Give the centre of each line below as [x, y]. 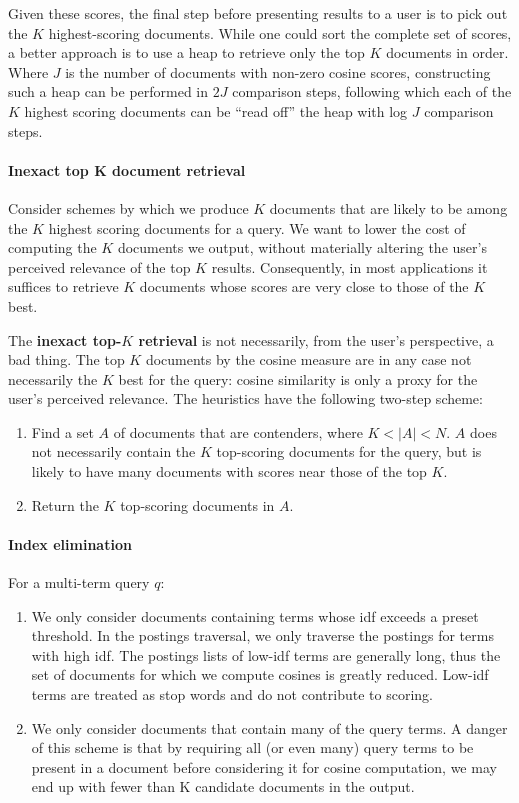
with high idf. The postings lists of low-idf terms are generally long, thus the [266, 654]
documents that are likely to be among [388, 207]
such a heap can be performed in [108, 91]
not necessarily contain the [113, 451]
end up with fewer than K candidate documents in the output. [223, 786]
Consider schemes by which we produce [128, 207]
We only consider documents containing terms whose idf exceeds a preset [255, 615]
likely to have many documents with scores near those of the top [229, 471]
